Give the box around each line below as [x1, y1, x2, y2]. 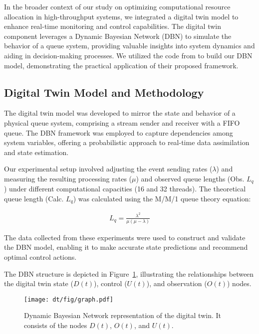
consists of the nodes [24, 320, 87, 331]
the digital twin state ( [4, 278, 73, 289]
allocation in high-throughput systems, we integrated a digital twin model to [4, 11, 239, 21]
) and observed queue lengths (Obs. [136, 173, 245, 183]
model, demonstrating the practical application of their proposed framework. [4, 60, 239, 70]
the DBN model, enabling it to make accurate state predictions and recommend [4, 242, 248, 252]
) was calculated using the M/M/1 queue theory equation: [73, 193, 251, 203]
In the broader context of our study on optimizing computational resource [4, 1, 231, 11]
